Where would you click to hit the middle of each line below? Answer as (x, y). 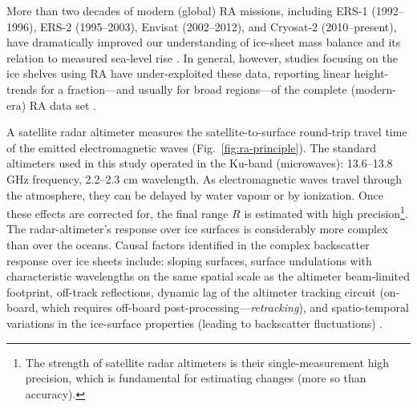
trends (22, 89)
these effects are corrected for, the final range (117, 213)
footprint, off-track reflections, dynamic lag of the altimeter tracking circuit (191, 291)
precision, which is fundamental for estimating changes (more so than (196, 378)
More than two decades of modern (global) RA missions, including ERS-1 (187, 10)
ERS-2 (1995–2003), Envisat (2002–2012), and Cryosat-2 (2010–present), (218, 26)
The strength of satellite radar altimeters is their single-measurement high (207, 362)
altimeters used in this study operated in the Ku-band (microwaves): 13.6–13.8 (200, 163)
